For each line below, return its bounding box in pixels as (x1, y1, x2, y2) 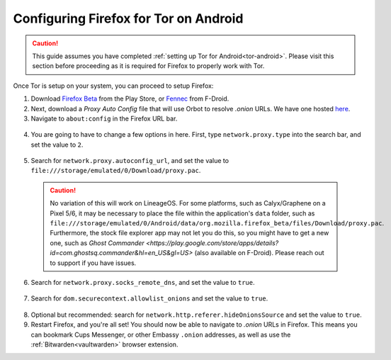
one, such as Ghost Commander (50, 238, 144, 247)
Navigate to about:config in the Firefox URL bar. (30, 114, 178, 123)
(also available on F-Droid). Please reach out (194, 249, 325, 257)
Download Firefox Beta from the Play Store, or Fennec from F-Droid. (30, 94, 229, 103)
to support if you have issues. (50, 259, 137, 267)
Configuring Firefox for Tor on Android (13, 11, 244, 26)
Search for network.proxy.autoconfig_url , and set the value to (30, 157, 229, 165)
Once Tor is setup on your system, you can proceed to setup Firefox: (13, 81, 214, 90)
